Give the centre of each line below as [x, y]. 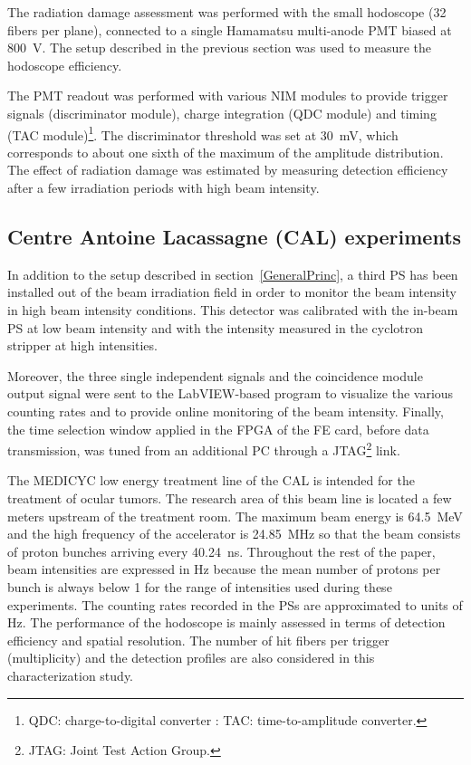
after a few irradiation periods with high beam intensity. [163, 187]
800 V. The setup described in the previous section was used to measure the [220, 48]
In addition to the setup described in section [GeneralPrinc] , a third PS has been [233, 274]
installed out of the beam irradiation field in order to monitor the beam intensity [232, 292]
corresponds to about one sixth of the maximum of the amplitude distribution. [226, 152]
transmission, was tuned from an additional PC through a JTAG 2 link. [204, 449]
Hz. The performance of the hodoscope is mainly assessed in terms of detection [226, 622]
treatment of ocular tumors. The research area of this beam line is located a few [230, 497]
